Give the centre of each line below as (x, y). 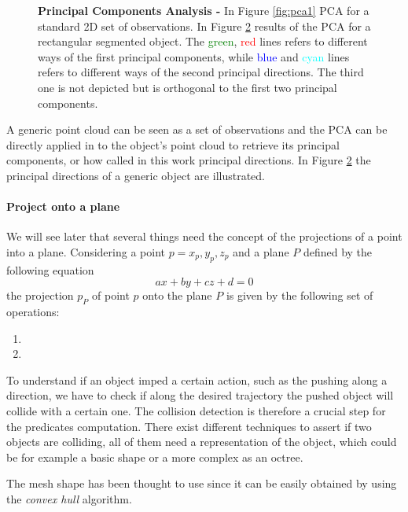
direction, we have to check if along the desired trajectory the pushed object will (200, 395)
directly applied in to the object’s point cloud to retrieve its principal (173, 144)
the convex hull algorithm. (69, 499)
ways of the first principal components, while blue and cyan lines (194, 56)
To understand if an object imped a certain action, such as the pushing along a (197, 379)
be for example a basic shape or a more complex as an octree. (155, 457)
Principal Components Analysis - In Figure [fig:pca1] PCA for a (204, 10)
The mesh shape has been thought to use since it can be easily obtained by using (202, 483)
